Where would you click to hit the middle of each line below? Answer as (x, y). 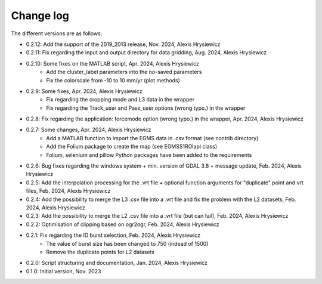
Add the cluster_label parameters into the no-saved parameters (124, 72)
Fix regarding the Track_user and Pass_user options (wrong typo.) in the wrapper (146, 108)
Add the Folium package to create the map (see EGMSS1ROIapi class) (132, 147)
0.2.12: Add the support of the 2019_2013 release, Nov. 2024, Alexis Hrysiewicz (123, 44)
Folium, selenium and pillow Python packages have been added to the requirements (149, 155)
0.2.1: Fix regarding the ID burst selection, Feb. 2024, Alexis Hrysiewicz (113, 235)
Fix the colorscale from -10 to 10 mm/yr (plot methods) (113, 80)
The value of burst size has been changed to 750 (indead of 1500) (127, 243)
